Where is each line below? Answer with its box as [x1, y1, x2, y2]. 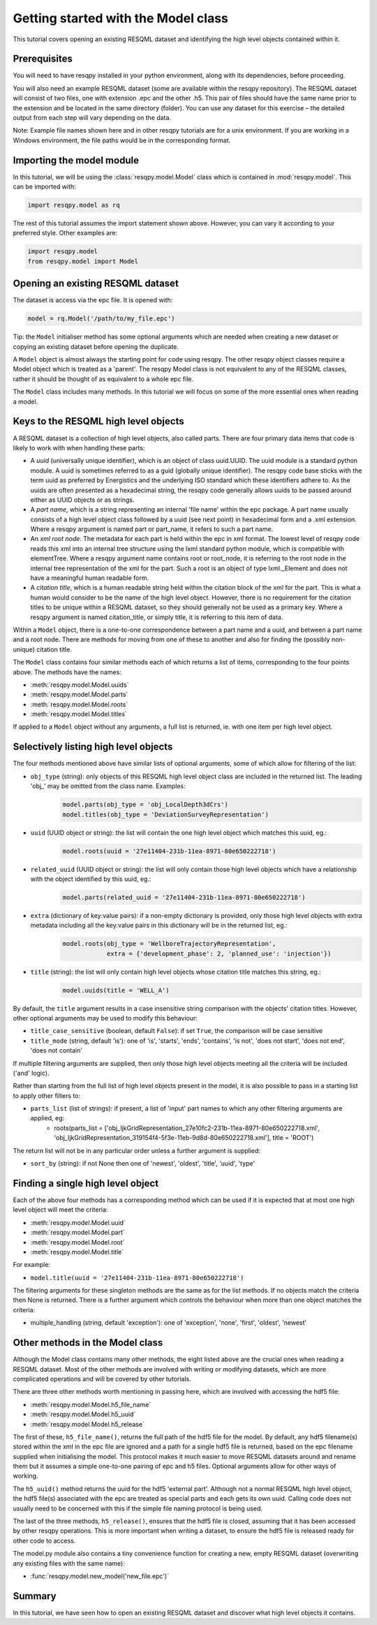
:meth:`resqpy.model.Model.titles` [30, 710, 127, 718]
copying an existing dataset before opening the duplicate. [13, 342, 179, 350]
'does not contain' [30, 1046, 83, 1055]
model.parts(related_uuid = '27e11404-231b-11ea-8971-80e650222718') [62, 893, 306, 901]
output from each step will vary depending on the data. [13, 114, 171, 122]
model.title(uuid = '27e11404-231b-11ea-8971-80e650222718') [30, 1274, 244, 1282]
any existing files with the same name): [13, 1559, 125, 1567]
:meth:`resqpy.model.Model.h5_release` [30, 1420, 145, 1428]
